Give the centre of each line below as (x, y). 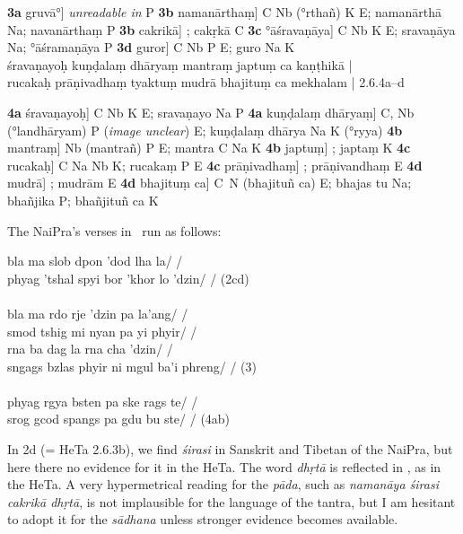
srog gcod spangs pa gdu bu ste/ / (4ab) (119, 419)
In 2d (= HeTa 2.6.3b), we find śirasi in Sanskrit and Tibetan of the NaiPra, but (230, 449)
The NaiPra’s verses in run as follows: (114, 230)
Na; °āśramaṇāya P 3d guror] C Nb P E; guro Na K (151, 47)
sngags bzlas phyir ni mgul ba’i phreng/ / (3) (132, 366)
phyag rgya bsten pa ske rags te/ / (103, 401)
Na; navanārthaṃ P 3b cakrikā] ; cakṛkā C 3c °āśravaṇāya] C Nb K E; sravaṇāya (231, 29)
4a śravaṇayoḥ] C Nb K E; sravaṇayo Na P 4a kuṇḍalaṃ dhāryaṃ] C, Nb (211, 112)
